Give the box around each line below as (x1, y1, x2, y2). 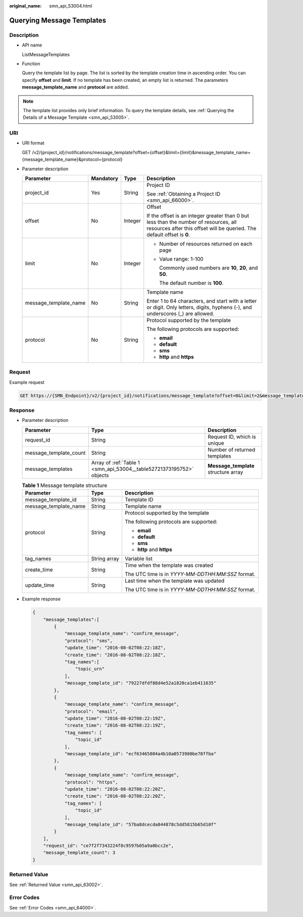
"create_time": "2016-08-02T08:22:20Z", (64, 793, 166, 799)
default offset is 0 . (146, 231, 190, 238)
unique (208, 440, 224, 447)
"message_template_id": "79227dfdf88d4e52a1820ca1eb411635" (64, 680, 217, 686)
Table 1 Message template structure (22, 482, 108, 489)
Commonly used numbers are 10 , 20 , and (159, 264, 258, 271)
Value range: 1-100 (159, 255, 204, 262)
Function (22, 61, 40, 67)
